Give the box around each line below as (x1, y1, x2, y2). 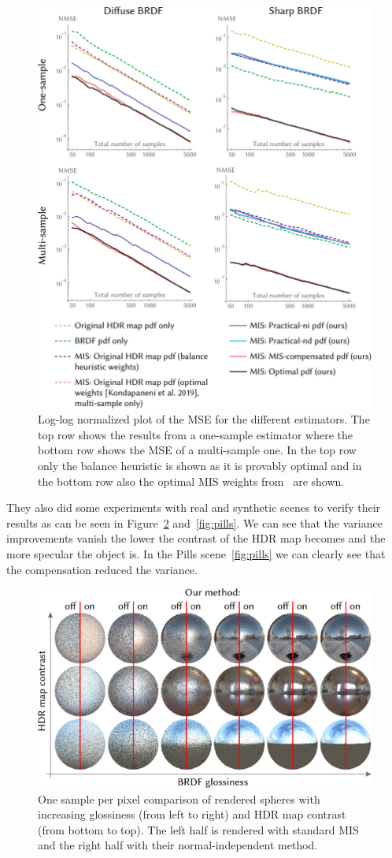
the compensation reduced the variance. (6, 561, 198, 577)
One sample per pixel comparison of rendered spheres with (38, 790, 320, 807)
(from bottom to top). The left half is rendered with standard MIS (38, 821, 359, 837)
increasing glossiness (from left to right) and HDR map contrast (38, 806, 346, 823)
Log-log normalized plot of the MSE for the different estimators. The (38, 411, 370, 427)
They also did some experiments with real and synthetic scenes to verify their (6, 499, 381, 516)
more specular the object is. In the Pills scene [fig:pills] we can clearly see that (6, 545, 386, 561)
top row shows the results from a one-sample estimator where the (38, 426, 353, 442)
